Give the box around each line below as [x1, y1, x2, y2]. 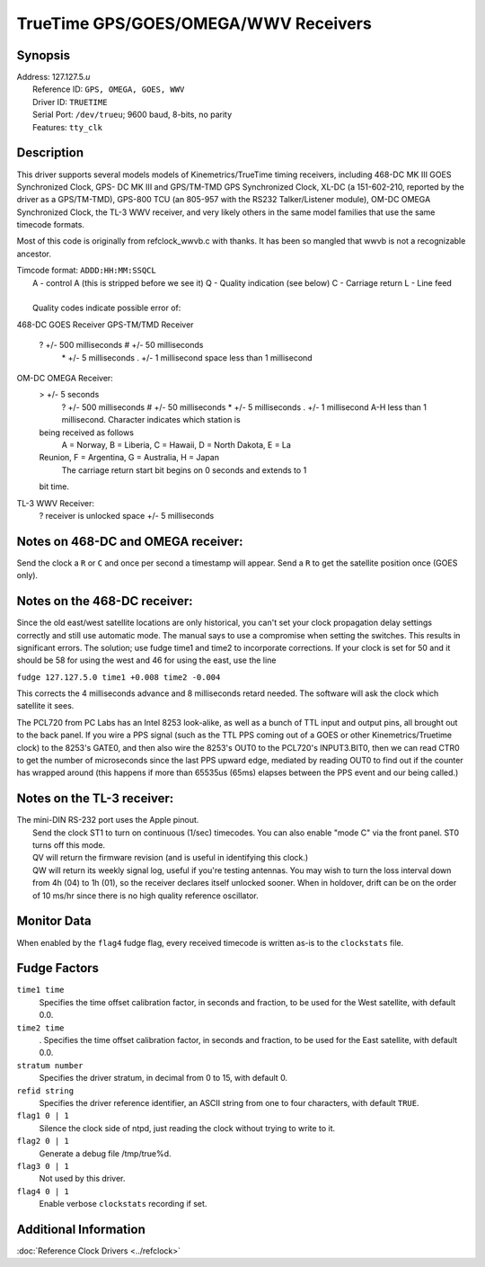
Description [16, 145, 84, 161]
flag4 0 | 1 [16, 1186, 69, 1196]
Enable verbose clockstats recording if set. [39, 1199, 207, 1209]
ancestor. [16, 248, 51, 259]
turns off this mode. [32, 840, 106, 851]
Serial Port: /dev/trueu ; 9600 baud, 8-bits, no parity [32, 109, 233, 120]
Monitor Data [16, 914, 92, 929]
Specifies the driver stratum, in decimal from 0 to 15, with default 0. [39, 1073, 287, 1084]
